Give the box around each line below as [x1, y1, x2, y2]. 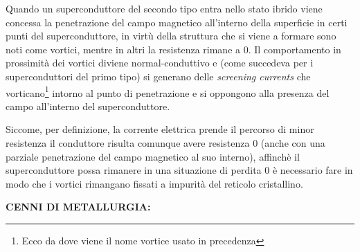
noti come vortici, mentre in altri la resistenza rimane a [6, 42, 241, 56]
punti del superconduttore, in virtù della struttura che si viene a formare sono [6, 28, 336, 43]
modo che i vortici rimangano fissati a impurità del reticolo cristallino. [6, 176, 303, 190]
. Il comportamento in [248, 42, 341, 56]
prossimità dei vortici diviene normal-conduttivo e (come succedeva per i [6, 55, 314, 70]
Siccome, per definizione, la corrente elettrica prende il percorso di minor [6, 122, 314, 136]
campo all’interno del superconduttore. [6, 98, 170, 113]
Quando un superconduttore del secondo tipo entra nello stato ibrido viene [6, 1, 323, 15]
